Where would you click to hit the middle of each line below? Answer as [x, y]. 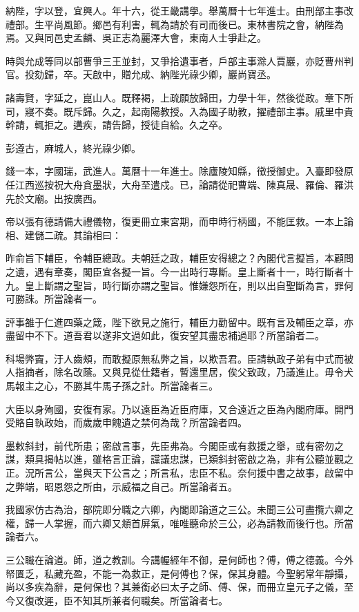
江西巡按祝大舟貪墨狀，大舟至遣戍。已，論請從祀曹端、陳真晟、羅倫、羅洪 [184, 184]
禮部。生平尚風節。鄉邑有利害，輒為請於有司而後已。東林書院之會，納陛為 [175, 24]
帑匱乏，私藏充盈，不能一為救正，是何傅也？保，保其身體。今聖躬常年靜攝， [179, 573]
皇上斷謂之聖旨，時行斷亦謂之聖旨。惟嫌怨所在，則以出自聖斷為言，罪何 [189, 285]
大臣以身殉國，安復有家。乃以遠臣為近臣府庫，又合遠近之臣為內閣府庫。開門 [179, 409]
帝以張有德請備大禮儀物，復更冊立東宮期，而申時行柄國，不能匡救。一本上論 [179, 221]
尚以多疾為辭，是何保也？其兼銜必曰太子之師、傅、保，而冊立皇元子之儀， [175, 587]
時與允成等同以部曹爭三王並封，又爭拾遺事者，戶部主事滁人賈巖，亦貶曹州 [175, 60]
